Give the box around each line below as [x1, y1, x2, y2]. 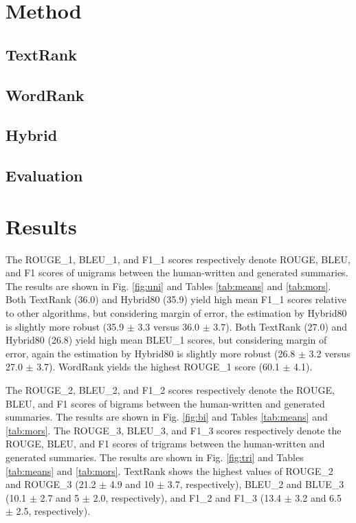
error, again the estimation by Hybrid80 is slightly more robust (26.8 [5, 346, 296, 360]
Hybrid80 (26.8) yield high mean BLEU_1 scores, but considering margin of [5, 333, 327, 347]
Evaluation [5, 165, 83, 186]
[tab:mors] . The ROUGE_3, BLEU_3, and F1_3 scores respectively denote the [5, 423, 342, 437]
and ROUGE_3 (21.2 [5, 477, 96, 491]
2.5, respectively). [16, 504, 91, 518]
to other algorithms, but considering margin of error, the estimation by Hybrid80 [5, 306, 347, 320]
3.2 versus [309, 346, 351, 360]
